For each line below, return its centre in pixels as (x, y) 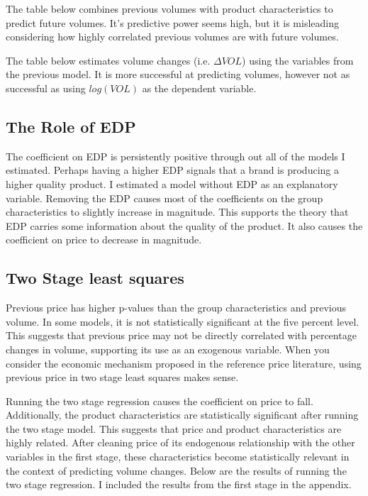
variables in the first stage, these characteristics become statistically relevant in (178, 457)
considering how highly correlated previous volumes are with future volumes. (172, 37)
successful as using (46, 88)
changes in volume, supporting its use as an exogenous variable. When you (168, 349)
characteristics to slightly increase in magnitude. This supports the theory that (177, 212)
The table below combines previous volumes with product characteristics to (169, 9)
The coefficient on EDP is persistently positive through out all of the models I (175, 156)
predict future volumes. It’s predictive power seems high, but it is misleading (172, 22)
